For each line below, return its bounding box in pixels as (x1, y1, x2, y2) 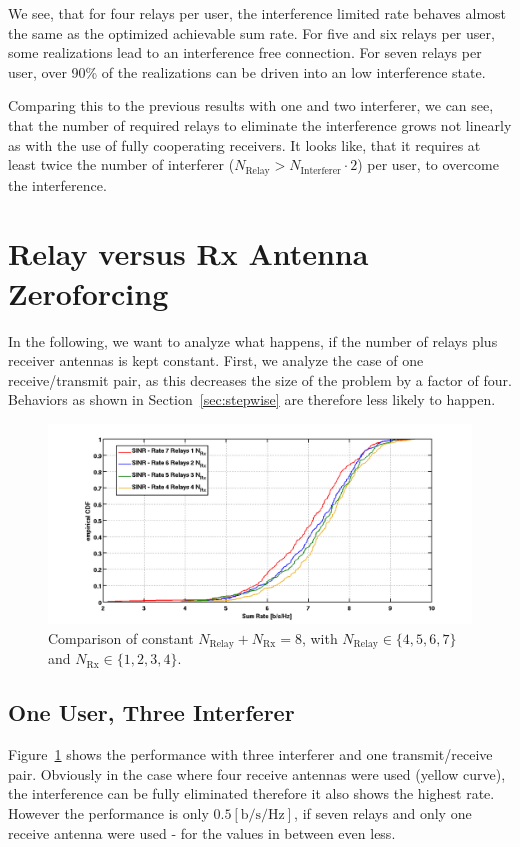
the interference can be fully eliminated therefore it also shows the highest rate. (8, 783, 495, 804)
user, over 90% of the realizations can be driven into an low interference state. (8, 61, 486, 82)
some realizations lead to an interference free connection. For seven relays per (8, 42, 482, 63)
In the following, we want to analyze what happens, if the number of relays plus (8, 330, 498, 351)
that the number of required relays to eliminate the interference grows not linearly (8, 114, 512, 135)
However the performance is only (8, 802, 209, 823)
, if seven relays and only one (294, 802, 472, 823)
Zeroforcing (8, 272, 169, 313)
